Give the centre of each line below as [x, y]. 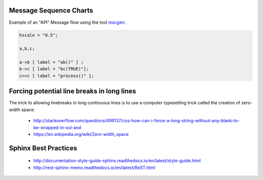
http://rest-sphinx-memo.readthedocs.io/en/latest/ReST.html [94, 167]
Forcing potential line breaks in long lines [73, 91]
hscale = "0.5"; [39, 35]
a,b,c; [27, 49]
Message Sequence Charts [51, 10]
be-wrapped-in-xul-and [57, 127]
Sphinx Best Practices [43, 148]
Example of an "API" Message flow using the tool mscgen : [67, 22]
